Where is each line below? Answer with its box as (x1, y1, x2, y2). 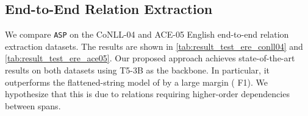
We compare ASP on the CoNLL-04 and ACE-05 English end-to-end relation (5, 28, 289, 41)
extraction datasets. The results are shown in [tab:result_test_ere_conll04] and (5, 39, 303, 52)
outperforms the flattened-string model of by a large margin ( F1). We (5, 75, 268, 88)
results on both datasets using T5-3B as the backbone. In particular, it (5, 64, 270, 77)
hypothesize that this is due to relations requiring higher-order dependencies (5, 87, 290, 100)
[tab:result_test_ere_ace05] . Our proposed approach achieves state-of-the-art (5, 52, 295, 64)
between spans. (5, 99, 61, 112)
